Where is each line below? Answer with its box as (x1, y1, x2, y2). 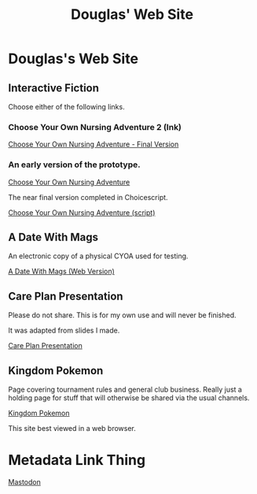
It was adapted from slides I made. (8, 325, 120, 336)
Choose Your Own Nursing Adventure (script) (8, 207, 156, 217)
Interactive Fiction (8, 81, 100, 95)
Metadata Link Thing (8, 451, 146, 470)
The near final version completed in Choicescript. (8, 192, 168, 202)
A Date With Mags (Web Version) (8, 266, 116, 277)
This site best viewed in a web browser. (8, 424, 136, 433)
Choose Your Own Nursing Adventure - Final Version (8, 139, 179, 149)
